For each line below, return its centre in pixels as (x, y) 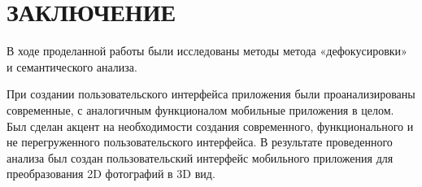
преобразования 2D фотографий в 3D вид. (111, 174)
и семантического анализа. (72, 66)
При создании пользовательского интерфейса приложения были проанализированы (211, 94)
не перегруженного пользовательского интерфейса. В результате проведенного (200, 142)
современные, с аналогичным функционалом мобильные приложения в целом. (200, 109)
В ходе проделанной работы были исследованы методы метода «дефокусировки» (207, 51)
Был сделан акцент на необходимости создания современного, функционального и (210, 126)
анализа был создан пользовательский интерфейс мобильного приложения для (200, 157)
